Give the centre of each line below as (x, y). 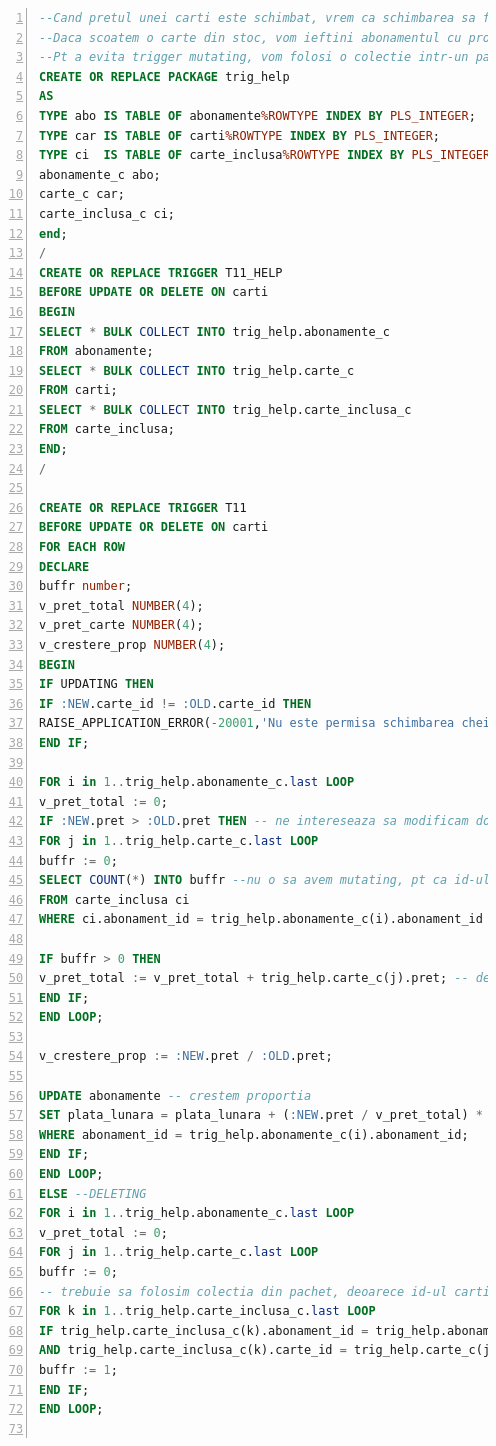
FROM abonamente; (96, 351)
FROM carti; (78, 390)
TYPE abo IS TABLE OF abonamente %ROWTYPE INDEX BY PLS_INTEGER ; (257, 115)
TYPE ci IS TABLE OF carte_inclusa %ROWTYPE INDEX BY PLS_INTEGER (265, 155)
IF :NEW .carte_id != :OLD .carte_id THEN (175, 703)
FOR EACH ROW (82, 547)
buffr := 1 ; (78, 1369)
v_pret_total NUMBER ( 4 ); (121, 605)
